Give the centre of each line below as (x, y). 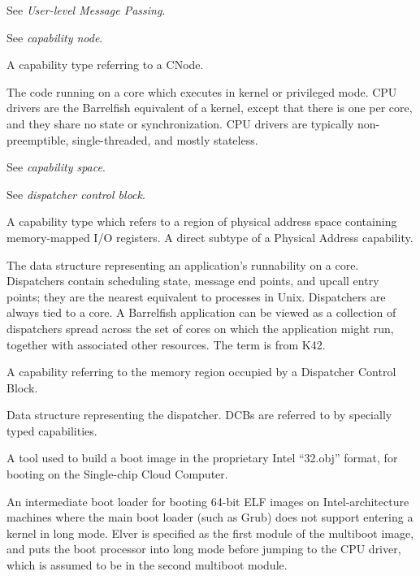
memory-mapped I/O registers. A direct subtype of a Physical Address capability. (210, 237)
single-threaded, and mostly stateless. (165, 139)
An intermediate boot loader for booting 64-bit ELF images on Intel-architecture (208, 501)
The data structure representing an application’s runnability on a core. (183, 264)
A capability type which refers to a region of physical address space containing (202, 221)
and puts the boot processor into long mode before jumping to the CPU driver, (204, 549)
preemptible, (38, 139)
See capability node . (55, 37)
